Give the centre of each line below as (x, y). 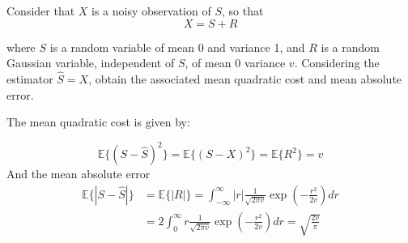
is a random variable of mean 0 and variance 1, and (177, 47)
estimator (30, 79)
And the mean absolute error (79, 174)
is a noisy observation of (151, 11)
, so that (242, 11)
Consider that (41, 11)
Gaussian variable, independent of (91, 63)
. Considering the (337, 63)
